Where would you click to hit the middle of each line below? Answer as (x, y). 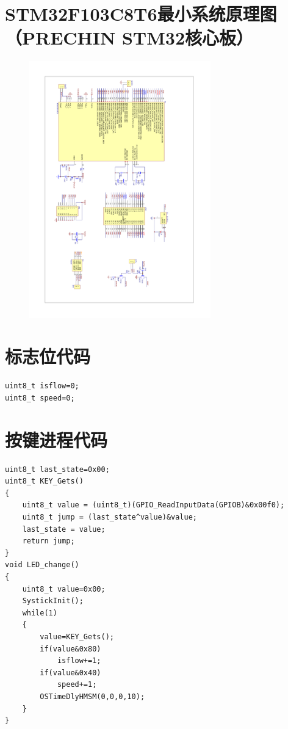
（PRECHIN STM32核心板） (129, 38)
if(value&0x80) (70, 649)
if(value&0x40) (70, 673)
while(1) (40, 613)
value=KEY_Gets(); (77, 637)
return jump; (49, 541)
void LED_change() (42, 565)
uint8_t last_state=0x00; (57, 469)
